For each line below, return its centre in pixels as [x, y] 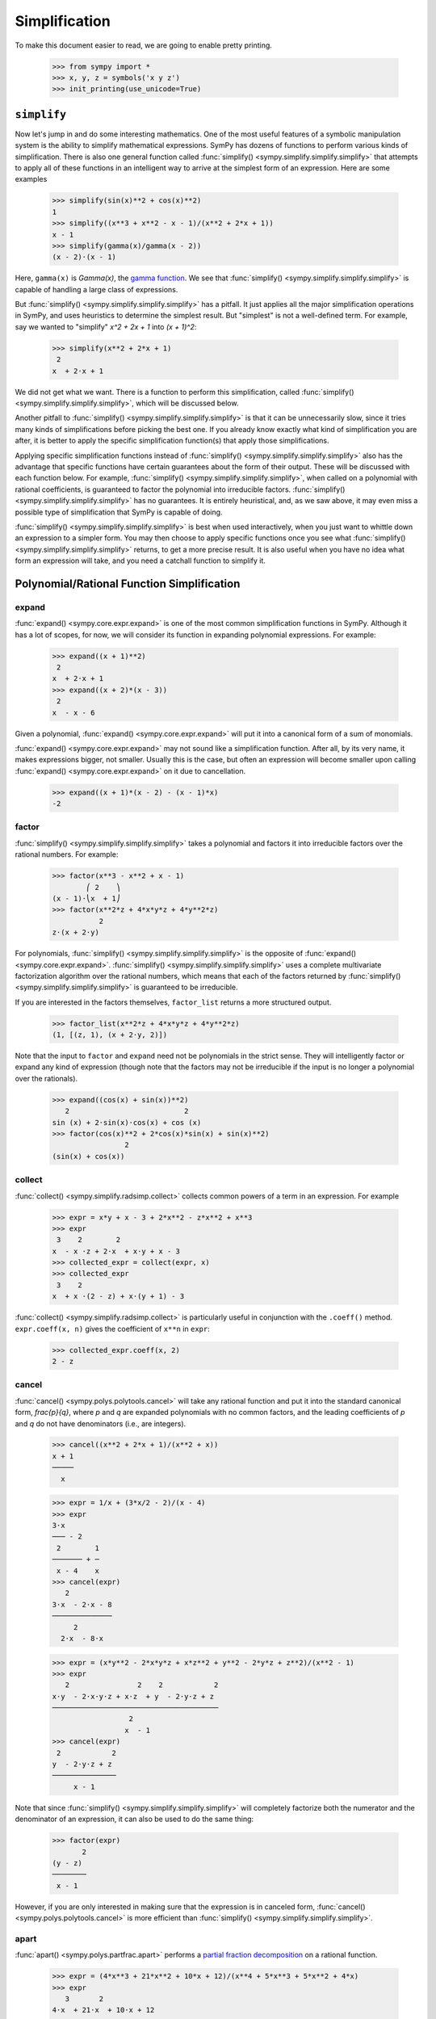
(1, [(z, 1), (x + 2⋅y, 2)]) [110, 1035]
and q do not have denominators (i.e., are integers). [101, 1423]
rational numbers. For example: [67, 854]
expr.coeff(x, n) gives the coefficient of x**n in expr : [112, 1329]
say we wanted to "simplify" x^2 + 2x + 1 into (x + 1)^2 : [106, 326]
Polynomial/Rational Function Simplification [128, 583]
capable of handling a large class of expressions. [96, 289]
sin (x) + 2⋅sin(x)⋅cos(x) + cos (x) [127, 1122]
